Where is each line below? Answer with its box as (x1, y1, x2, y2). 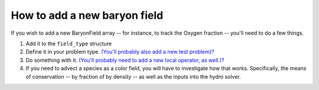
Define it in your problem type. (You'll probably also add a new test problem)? (25, 48, 214, 55)
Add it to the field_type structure (25, 40, 112, 47)
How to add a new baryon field (11, 9, 164, 22)
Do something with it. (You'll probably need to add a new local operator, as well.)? (25, 56, 224, 64)
